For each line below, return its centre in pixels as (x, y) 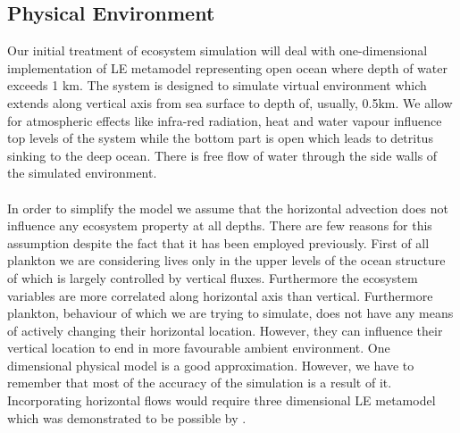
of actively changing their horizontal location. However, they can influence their (225, 330)
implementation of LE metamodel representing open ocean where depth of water (227, 67)
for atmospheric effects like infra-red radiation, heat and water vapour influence (225, 120)
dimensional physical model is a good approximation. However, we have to (211, 365)
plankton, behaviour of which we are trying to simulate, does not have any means (230, 313)
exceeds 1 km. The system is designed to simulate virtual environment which (217, 85)
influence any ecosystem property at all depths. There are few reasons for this (220, 225)
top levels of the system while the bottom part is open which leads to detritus (220, 138)
